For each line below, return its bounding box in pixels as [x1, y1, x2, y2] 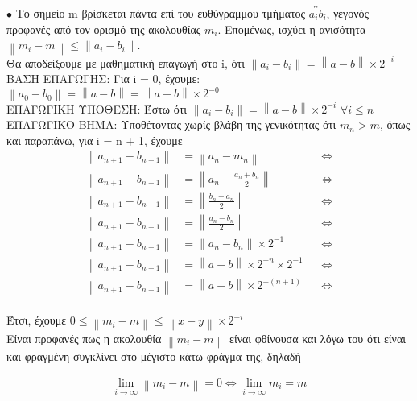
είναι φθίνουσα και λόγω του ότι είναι [229, 329, 407, 346]
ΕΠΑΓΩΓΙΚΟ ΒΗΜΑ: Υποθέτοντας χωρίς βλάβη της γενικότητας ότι [6, 116, 336, 133]
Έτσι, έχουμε [6, 312, 67, 329]
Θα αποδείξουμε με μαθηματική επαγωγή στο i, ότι [6, 54, 245, 71]
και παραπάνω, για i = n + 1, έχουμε [6, 131, 183, 148]
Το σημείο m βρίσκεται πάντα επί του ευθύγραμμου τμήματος [15, 5, 306, 21]
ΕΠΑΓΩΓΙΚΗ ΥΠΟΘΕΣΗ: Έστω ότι [6, 100, 188, 117]
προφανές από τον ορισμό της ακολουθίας [6, 20, 201, 37]
